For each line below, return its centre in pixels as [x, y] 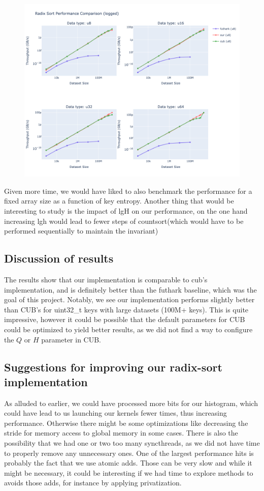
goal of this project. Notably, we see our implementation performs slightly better [129, 299]
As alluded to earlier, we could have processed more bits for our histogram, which [131, 403]
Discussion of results [59, 258]
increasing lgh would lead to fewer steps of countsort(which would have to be [124, 221]
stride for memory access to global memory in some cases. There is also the [121, 433]
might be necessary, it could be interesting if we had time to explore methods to [129, 472]
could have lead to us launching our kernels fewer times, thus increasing [115, 413]
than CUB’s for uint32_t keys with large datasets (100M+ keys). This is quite [126, 309]
